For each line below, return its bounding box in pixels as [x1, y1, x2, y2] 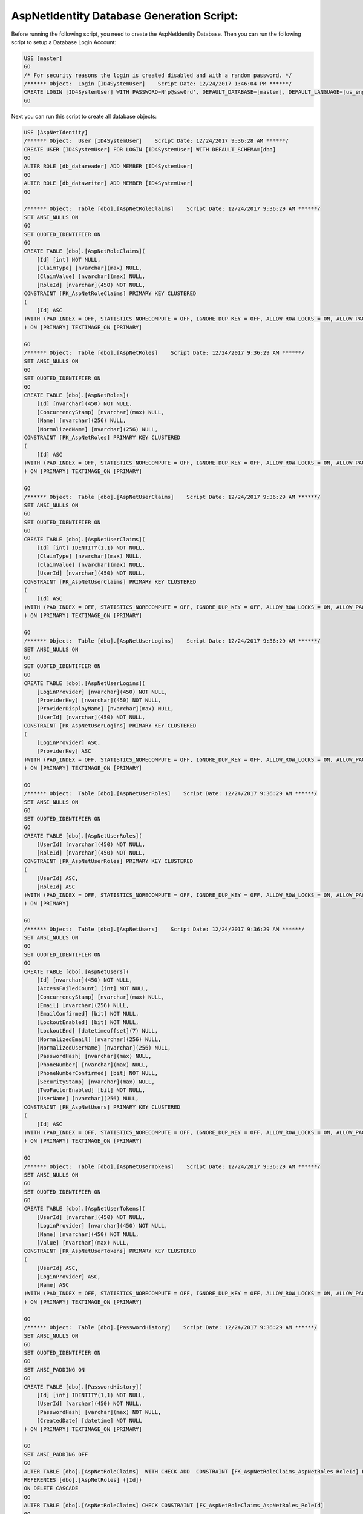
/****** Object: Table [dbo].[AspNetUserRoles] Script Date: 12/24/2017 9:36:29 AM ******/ [24, 790, 318, 797]
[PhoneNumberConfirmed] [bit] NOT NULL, [36, 1069, 159, 1077]
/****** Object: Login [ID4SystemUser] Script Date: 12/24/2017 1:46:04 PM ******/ [24, 81, 292, 87]
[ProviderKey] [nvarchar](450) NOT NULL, [36, 697, 162, 704]
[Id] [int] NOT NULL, [36, 256, 101, 263]
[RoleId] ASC [36, 883, 76, 890]
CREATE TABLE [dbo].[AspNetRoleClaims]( [24, 248, 145, 254]
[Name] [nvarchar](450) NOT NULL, [36, 1231, 139, 1238]
